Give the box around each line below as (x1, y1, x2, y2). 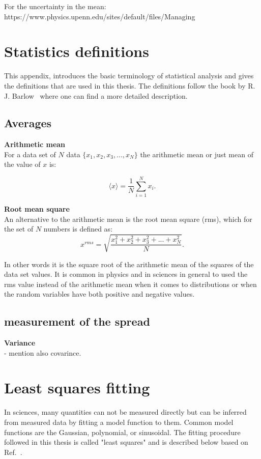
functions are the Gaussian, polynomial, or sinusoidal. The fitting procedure (4, 426, 241, 437)
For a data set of (4, 149, 56, 159)
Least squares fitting (4, 377, 150, 398)
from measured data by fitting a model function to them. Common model (4, 417, 234, 427)
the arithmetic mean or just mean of (140, 149, 253, 159)
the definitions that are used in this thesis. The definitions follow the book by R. (4, 80, 255, 91)
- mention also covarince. (4, 347, 81, 358)
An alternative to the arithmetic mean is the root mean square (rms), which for (4, 213, 252, 224)
